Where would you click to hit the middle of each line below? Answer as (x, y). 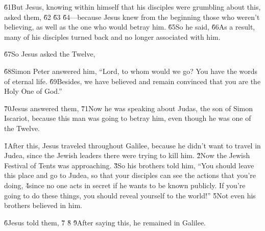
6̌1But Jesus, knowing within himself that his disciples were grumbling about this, (132, 7)
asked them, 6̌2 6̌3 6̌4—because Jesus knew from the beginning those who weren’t (132, 17)
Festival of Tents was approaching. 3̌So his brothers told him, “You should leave (129, 165)
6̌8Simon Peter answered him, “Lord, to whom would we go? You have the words (131, 71)
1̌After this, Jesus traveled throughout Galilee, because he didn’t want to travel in (132, 145)
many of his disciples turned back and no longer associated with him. (112, 36)
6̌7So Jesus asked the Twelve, (50, 54)
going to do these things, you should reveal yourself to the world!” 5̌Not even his (130, 195)
